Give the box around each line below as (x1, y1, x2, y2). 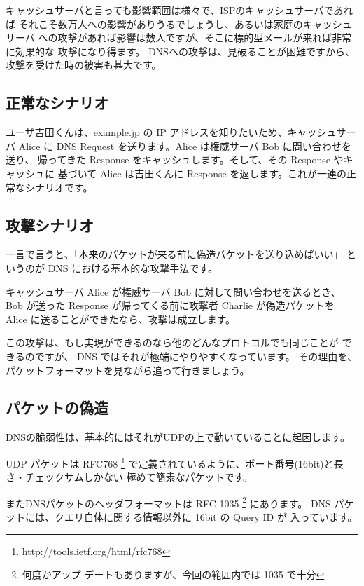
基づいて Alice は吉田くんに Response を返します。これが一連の (57, 165, 346, 180)
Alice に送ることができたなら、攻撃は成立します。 (6, 311, 235, 326)
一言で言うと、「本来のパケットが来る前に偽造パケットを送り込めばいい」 (6, 247, 344, 261)
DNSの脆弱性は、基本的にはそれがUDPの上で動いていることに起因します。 (6, 430, 350, 444)
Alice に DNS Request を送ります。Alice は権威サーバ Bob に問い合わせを (18, 138, 351, 153)
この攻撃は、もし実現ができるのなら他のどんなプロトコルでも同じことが (6, 335, 339, 350)
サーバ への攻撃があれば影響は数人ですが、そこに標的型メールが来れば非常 (6, 30, 352, 45)
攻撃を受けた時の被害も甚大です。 (6, 57, 162, 72)
